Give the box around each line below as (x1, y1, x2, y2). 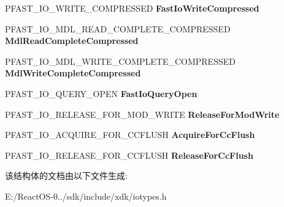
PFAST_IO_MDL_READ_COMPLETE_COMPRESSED (5, 22, 231, 35)
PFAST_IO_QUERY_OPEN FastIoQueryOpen (5, 87, 198, 100)
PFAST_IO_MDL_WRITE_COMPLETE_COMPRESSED (5, 54, 236, 67)
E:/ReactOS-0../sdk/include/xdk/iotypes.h (5, 189, 167, 202)
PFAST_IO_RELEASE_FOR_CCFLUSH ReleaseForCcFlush (5, 148, 253, 161)
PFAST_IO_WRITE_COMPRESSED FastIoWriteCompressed (5, 2, 259, 14)
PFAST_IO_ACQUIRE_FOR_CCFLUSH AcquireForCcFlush (5, 128, 255, 141)
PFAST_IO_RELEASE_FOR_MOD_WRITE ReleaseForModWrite (5, 107, 280, 120)
